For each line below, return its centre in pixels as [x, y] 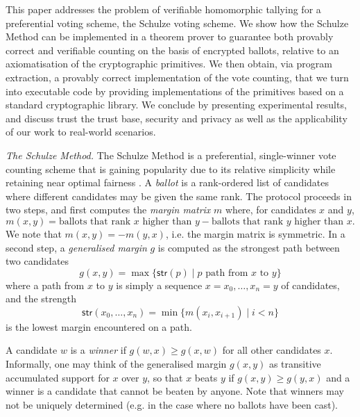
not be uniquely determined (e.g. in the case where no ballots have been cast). [172, 404]
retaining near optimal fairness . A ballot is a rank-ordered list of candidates [168, 182]
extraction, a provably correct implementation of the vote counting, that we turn [177, 77]
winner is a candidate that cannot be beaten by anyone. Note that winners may [175, 391]
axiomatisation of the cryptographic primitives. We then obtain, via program [169, 64]
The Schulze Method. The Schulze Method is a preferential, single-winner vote [171, 155]
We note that [34, 233]
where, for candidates [271, 210]
